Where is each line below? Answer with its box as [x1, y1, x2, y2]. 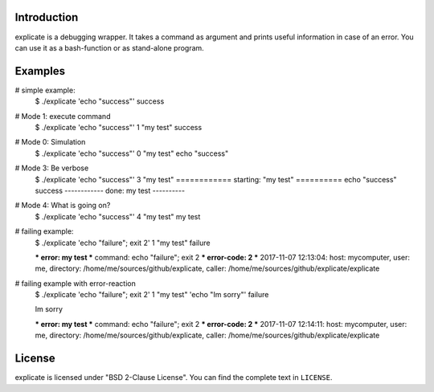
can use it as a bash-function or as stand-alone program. [14, 43, 204, 52]
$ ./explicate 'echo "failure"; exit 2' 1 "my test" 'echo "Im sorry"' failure [35, 290, 269, 300]
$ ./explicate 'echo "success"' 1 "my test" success [35, 122, 203, 132]
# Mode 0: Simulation [14, 137, 86, 147]
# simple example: [14, 85, 76, 95]
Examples [14, 64, 66, 78]
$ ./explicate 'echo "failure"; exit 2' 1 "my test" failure [35, 238, 211, 247]
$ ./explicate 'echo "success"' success [35, 96, 165, 106]
